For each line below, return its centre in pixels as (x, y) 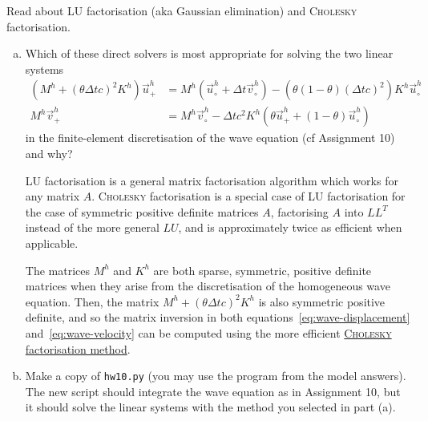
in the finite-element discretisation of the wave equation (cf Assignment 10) (210, 138)
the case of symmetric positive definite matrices (142, 211)
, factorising (299, 211)
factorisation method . (78, 348)
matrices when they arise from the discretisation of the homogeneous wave (208, 286)
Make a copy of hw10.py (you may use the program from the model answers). (216, 376)
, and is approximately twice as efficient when (290, 227)
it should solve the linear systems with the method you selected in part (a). (210, 407)
